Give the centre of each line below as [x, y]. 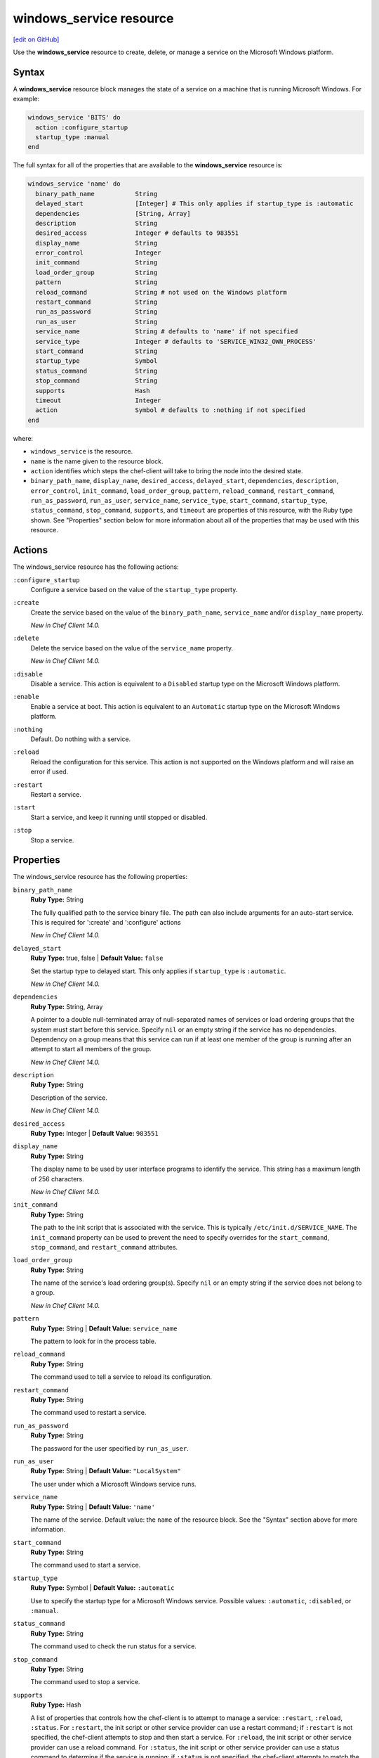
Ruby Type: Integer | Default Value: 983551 [94, 1134]
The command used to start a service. [86, 1565]
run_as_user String [97, 321]
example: [26, 99]
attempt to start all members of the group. [91, 1049]
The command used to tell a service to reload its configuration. [121, 1377]
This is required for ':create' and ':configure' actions [106, 922]
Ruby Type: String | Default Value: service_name [104, 1328]
